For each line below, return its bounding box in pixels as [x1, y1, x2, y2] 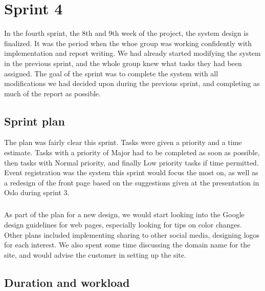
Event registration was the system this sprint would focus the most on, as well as [4, 167, 258, 178]
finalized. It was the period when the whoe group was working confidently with [4, 37, 252, 48]
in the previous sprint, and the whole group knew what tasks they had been [4, 57, 242, 68]
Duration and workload [4, 274, 130, 290]
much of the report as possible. [4, 88, 101, 98]
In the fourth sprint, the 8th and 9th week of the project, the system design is [4, 28, 249, 38]
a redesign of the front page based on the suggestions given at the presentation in [4, 177, 259, 188]
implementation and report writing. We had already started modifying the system [4, 48, 261, 58]
